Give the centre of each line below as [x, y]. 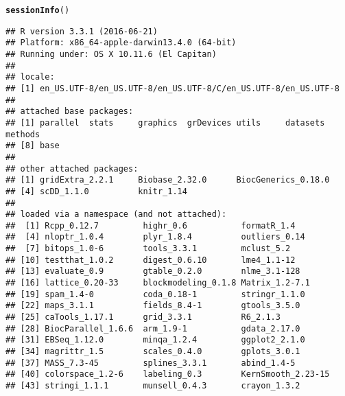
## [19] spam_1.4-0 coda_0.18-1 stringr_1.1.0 [155, 294]
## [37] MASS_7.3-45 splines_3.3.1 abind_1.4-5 [151, 363]
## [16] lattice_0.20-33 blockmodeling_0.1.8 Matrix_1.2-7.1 [158, 283]
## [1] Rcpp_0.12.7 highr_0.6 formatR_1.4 [151, 225]
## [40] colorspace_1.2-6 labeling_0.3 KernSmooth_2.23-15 [168, 374]
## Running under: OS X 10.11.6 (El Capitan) [111, 54]
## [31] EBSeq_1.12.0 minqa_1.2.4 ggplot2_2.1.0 [155, 340]
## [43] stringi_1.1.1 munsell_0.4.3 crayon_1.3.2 [153, 386]
